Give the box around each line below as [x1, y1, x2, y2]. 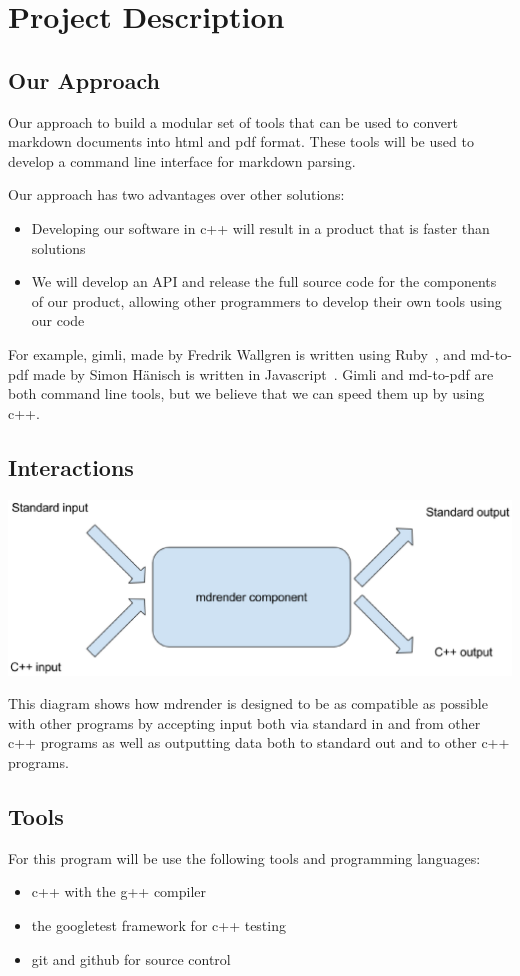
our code [31, 310, 85, 331]
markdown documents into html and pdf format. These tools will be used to [8, 131, 474, 152]
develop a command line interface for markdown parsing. [8, 150, 356, 171]
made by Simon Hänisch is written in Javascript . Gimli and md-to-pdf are [32, 363, 494, 384]
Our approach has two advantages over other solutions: [8, 184, 345, 205]
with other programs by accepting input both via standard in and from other [8, 712, 481, 733]
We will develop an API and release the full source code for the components [31, 271, 497, 292]
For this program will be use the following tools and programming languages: [8, 847, 481, 868]
